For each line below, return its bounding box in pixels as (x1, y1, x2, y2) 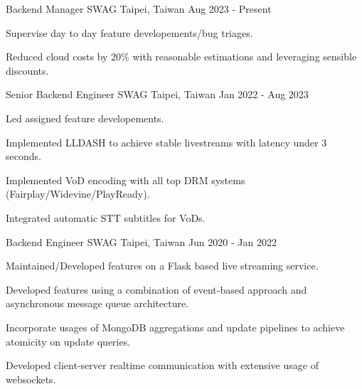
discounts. (6, 63, 49, 78)
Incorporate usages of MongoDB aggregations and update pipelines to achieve (6, 319, 345, 334)
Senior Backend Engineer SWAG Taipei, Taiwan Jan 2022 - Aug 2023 (6, 87, 309, 102)
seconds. (6, 149, 41, 164)
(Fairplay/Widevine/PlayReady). (6, 186, 150, 201)
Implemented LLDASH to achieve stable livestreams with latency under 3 (6, 134, 327, 149)
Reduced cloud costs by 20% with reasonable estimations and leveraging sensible (6, 49, 357, 64)
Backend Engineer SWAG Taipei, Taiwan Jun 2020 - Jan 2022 (6, 234, 277, 249)
